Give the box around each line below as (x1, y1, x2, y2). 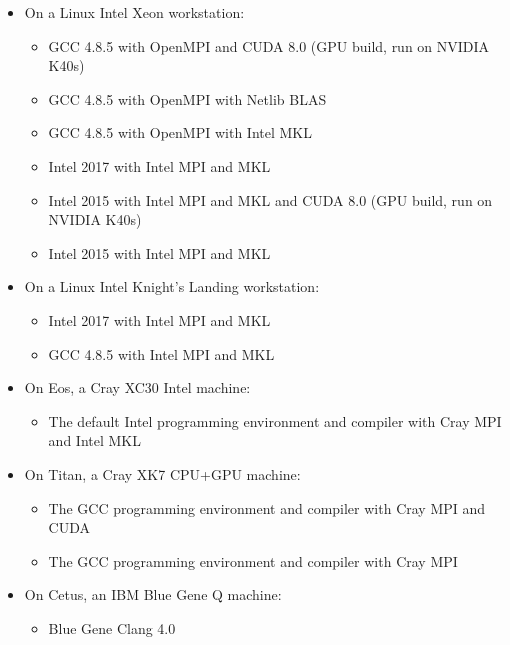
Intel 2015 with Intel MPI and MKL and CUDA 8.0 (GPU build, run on (48, 189, 493, 210)
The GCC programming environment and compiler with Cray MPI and (48, 497, 486, 518)
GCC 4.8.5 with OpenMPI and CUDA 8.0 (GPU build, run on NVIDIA (48, 35, 490, 56)
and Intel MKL (48, 430, 141, 451)
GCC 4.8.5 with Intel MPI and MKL (48, 343, 275, 364)
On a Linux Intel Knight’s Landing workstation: (24, 276, 320, 297)
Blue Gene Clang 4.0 (48, 617, 176, 638)
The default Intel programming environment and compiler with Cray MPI (48, 410, 502, 431)
